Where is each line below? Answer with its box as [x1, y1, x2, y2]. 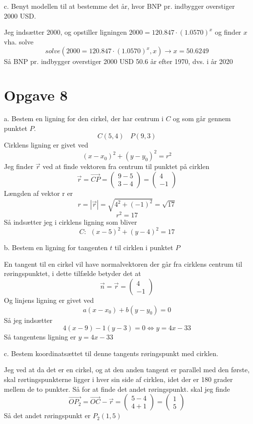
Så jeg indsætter [4, 315, 53, 325]
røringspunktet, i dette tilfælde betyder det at [4, 268, 141, 278]
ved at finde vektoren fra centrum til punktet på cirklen [42, 161, 210, 171]
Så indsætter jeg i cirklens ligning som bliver [4, 217, 137, 227]
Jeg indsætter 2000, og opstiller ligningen [4, 27, 127, 37]
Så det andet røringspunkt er [4, 410, 91, 421]
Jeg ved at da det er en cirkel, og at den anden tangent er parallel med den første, [4, 364, 250, 375]
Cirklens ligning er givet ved [4, 140, 88, 150]
